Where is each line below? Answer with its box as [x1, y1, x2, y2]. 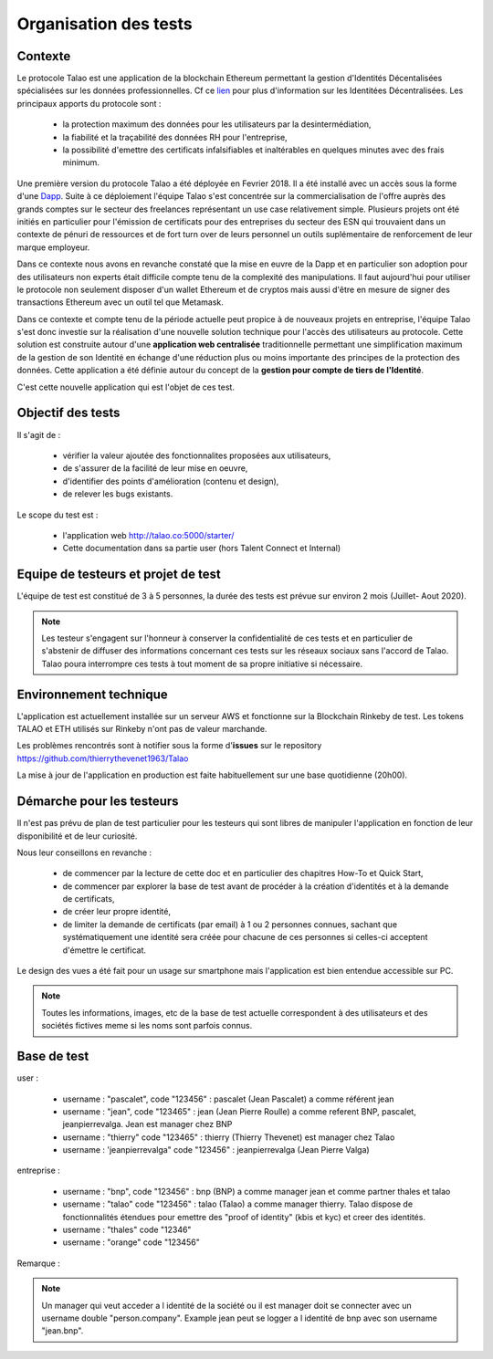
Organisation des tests [16, 14, 193, 34]
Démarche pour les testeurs [16, 794, 179, 810]
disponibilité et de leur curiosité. [16, 831, 138, 842]
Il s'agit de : [16, 429, 61, 440]
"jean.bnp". [41, 1325, 84, 1336]
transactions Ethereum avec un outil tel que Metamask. [16, 297, 224, 308]
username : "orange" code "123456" [62, 1237, 200, 1248]
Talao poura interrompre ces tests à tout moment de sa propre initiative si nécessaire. [41, 658, 363, 669]
